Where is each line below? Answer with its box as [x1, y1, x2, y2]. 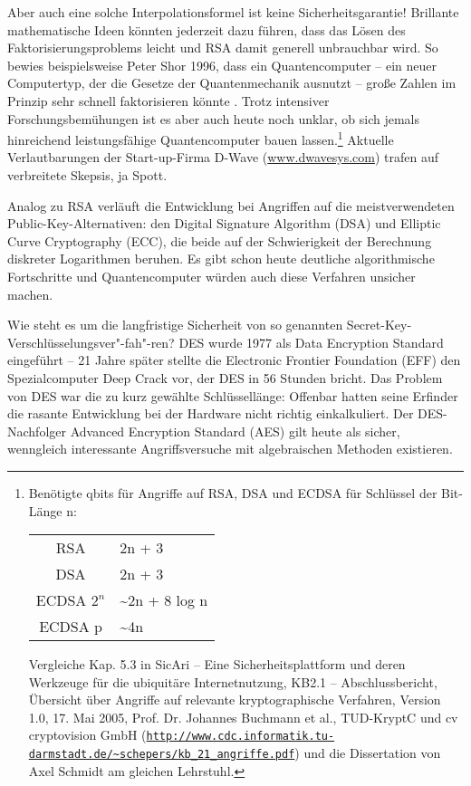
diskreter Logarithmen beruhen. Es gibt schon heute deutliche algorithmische [7, 249, 435, 268]
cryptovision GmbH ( [28, 725, 147, 744]
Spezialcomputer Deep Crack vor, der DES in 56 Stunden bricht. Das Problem [7, 368, 443, 387]
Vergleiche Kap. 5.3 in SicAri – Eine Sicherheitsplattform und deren [28, 655, 406, 674]
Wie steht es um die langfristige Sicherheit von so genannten [7, 315, 343, 334]
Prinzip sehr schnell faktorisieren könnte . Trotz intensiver [7, 91, 330, 110]
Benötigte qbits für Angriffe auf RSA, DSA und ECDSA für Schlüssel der [28, 483, 437, 502]
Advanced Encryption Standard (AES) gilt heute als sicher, [70, 421, 400, 440]
